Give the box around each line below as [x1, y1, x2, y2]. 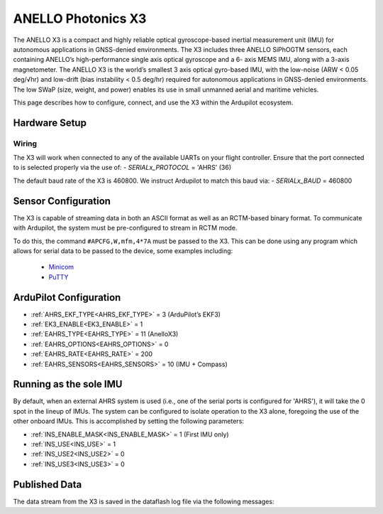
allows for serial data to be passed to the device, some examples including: [13, 246, 233, 255]
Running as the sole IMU [13, 378, 123, 390]
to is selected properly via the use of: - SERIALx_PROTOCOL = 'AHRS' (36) [13, 164, 232, 172]
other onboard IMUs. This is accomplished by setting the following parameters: [13, 417, 245, 426]
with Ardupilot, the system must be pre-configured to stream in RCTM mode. [13, 224, 238, 232]
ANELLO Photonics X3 [13, 11, 147, 26]
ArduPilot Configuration [13, 291, 121, 304]
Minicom [48, 263, 74, 272]
